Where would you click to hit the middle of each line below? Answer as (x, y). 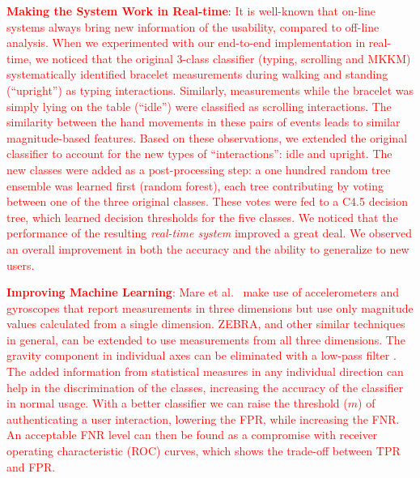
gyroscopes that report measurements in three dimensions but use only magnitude (210, 307)
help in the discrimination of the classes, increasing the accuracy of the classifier (205, 387)
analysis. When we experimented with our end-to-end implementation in (186, 43)
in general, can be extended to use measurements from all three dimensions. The (206, 339)
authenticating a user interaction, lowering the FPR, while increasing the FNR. (203, 418)
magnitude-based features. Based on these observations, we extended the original (207, 137)
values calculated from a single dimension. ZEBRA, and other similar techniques (206, 324)
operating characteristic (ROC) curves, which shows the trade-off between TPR (204, 451)
